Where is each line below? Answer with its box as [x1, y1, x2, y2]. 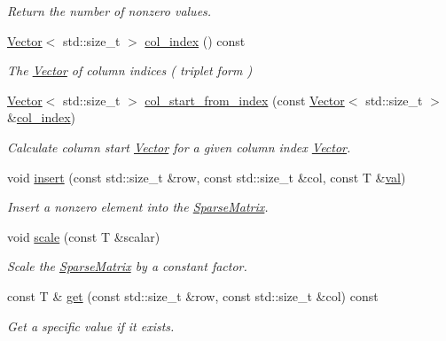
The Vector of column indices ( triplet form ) [7, 61, 253, 80]
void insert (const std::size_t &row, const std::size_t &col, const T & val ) [7, 167, 406, 186]
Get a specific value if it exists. [7, 316, 175, 335]
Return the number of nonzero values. [7, 2, 212, 19]
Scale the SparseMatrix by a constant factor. [7, 257, 247, 275]
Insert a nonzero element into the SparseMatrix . [7, 198, 269, 216]
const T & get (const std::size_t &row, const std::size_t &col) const [7, 286, 379, 305]
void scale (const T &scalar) [7, 227, 160, 245]
